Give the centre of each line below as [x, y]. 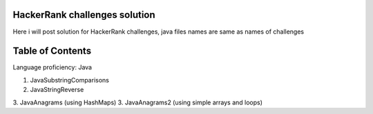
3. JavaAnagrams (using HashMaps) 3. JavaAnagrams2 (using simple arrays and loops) [137, 102]
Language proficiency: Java [52, 67]
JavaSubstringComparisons [70, 80]
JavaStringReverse [57, 90]
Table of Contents [52, 51]
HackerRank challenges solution [84, 15]
